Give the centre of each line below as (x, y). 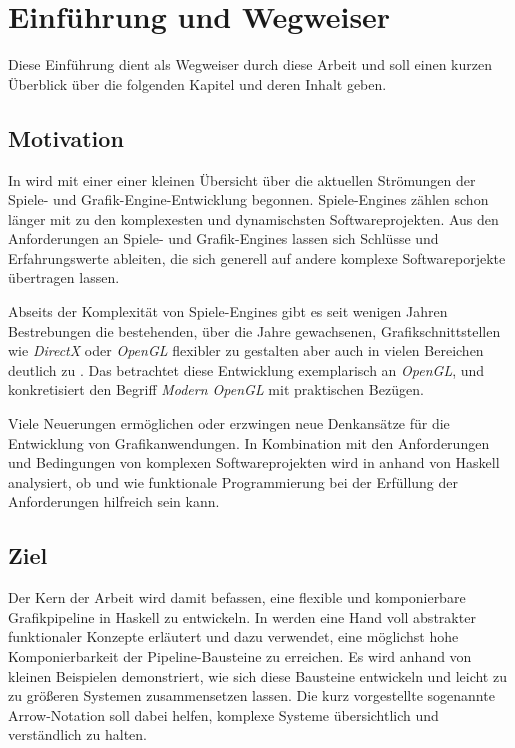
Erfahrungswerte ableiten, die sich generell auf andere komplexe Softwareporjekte (257, 257)
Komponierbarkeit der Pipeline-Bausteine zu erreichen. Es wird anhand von (240, 656)
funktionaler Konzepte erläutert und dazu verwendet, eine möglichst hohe (233, 636)
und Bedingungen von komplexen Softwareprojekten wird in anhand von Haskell (254, 462)
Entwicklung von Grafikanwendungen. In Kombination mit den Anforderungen (249, 442)
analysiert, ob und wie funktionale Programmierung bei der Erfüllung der (233, 481)
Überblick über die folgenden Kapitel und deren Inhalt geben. (197, 83)
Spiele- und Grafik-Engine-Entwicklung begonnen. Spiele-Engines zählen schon (248, 199)
